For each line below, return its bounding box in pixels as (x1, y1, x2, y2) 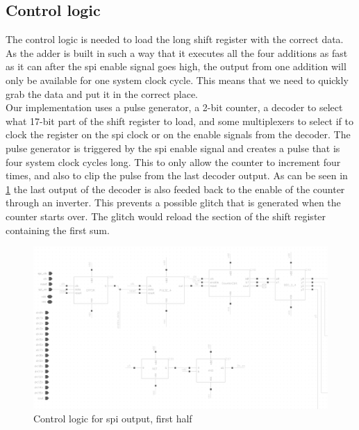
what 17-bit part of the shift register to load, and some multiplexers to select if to (6, 113, 354, 128)
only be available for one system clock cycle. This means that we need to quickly (6, 72, 349, 87)
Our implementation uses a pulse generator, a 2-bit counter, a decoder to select (6, 100, 343, 115)
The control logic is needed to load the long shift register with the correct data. (6, 32, 344, 47)
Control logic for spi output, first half (33, 411, 192, 426)
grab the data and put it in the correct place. (6, 86, 199, 101)
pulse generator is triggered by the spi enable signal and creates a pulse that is (6, 140, 340, 155)
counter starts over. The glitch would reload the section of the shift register (6, 208, 326, 223)
